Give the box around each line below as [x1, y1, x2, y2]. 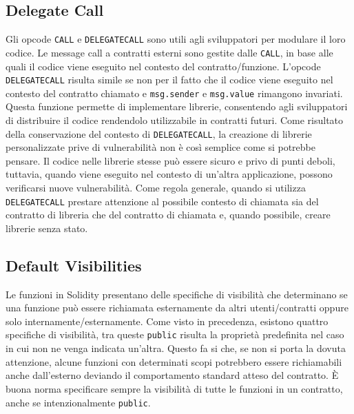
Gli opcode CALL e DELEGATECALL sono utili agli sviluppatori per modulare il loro [6, 32, 346, 46]
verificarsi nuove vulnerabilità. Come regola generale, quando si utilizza [6, 180, 306, 195]
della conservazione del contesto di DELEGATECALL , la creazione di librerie [6, 126, 312, 141]
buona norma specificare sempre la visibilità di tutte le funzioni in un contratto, [6, 381, 343, 395]
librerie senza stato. [6, 220, 88, 235]
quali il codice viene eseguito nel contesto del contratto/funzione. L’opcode [6, 59, 321, 73]
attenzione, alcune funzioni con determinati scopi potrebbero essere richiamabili [6, 354, 342, 369]
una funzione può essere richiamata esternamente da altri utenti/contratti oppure [6, 300, 348, 315]
